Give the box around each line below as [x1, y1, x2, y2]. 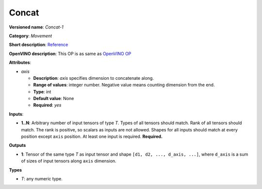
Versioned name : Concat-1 [9, 24, 64, 30]
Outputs [9, 143, 26, 148]
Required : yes [33, 102, 62, 108]
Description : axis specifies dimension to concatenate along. [33, 75, 154, 81]
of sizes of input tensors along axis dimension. [21, 158, 116, 164]
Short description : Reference [9, 42, 68, 48]
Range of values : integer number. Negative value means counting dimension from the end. [33, 82, 215, 88]
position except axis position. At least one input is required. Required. [21, 133, 163, 140]
